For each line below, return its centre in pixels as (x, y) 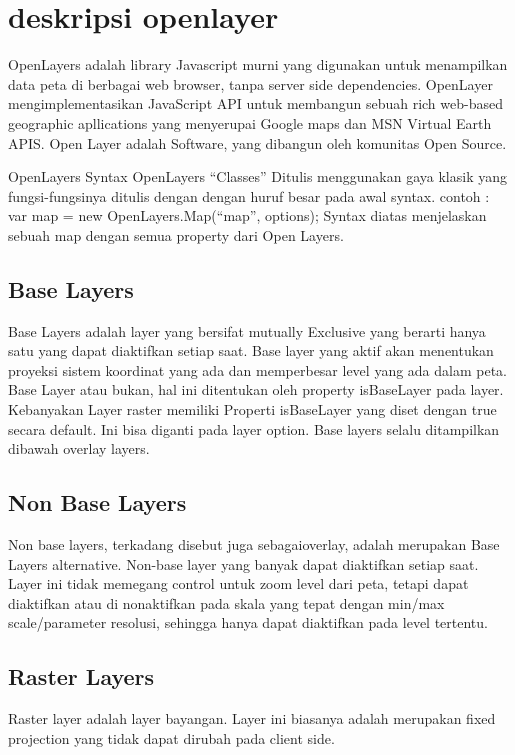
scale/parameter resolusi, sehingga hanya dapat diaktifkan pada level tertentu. (248, 622)
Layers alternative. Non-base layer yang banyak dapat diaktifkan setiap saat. (243, 563)
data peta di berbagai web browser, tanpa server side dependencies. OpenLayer (250, 83)
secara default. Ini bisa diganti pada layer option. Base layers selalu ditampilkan (254, 428)
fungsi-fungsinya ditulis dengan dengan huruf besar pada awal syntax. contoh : (249, 195)
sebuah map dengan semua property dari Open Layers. (176, 234)
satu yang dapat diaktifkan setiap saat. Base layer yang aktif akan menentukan (251, 350)
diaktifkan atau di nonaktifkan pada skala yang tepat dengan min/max (226, 602)
